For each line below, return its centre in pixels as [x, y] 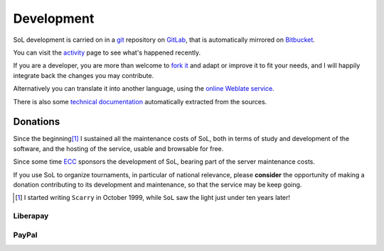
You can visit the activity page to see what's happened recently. [107, 52]
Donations [37, 122]
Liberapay [31, 216]
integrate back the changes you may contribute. [84, 75]
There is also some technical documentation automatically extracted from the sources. [140, 101]
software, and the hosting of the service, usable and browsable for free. [118, 148]
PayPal [25, 235]
